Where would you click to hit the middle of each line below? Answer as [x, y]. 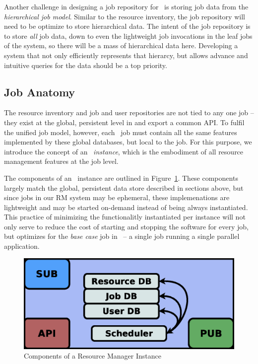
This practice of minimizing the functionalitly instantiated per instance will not [125, 217]
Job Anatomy [40, 92]
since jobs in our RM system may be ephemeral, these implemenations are [117, 197]
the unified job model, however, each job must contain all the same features [121, 132]
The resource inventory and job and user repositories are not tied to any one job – [129, 112]
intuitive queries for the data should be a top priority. [86, 65]
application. [22, 246]
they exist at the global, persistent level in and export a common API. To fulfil [124, 122]
